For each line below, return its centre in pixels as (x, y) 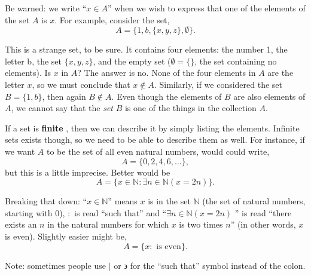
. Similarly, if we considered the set (218, 84)
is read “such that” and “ (121, 212)
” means (123, 201)
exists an (21, 224)
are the (280, 73)
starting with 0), (35, 212)
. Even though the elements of (167, 96)
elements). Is (28, 73)
